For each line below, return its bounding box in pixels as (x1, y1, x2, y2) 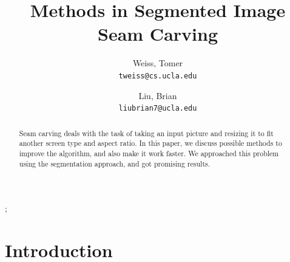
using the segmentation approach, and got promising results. (19, 158, 211, 168)
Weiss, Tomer (132, 57, 183, 69)
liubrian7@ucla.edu (118, 104, 197, 113)
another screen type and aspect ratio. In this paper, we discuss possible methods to (19, 138, 282, 148)
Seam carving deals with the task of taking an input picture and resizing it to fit (19, 128, 274, 138)
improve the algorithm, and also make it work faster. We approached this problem (19, 148, 279, 158)
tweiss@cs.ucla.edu (118, 71, 197, 80)
